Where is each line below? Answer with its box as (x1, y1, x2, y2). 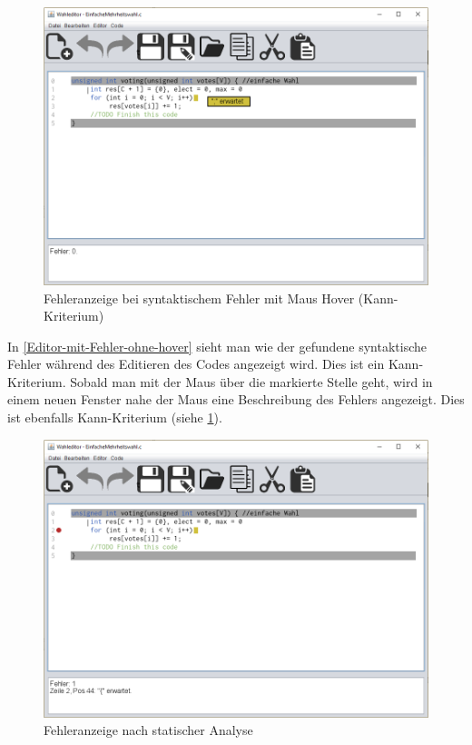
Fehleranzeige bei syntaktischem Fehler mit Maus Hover (44, 288, 355, 307)
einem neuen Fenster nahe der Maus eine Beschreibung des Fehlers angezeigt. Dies (7, 390, 465, 409)
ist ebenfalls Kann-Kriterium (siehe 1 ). (7, 408, 222, 427)
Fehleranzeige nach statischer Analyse (44, 720, 253, 740)
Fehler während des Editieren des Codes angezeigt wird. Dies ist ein (7, 354, 385, 373)
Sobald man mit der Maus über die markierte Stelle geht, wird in (70, 372, 433, 391)
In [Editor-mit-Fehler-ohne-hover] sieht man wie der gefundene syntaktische (7, 336, 427, 355)
